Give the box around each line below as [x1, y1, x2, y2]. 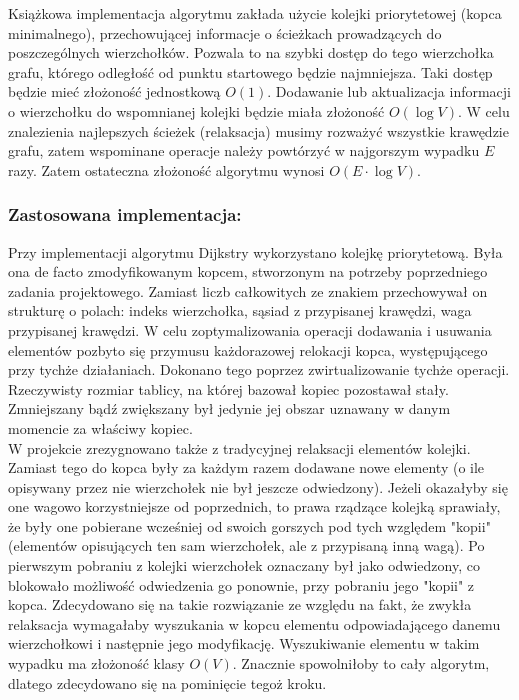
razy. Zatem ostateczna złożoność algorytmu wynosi [8, 159, 325, 180]
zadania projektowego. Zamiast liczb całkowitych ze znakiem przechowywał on [8, 280, 488, 301]
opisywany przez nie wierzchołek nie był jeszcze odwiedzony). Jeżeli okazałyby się [8, 476, 508, 497]
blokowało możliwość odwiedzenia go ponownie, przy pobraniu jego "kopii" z [8, 574, 475, 595]
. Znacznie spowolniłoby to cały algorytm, [232, 653, 490, 674]
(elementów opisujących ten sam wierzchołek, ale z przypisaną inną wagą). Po [8, 535, 485, 556]
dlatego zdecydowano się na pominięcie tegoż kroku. [8, 672, 327, 693]
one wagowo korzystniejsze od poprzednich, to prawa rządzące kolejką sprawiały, [8, 496, 501, 517]
